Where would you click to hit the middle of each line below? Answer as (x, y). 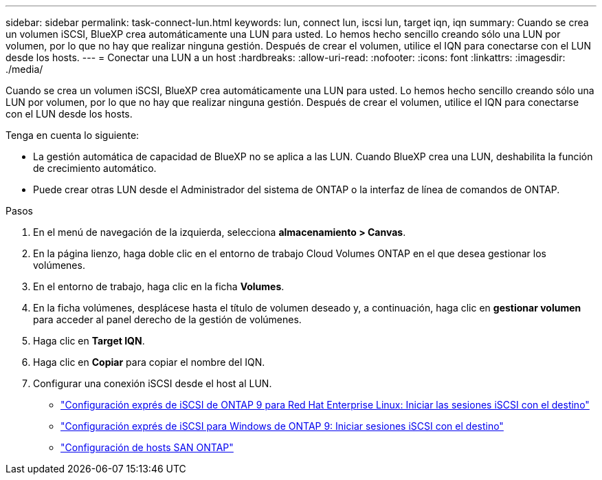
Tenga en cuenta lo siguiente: (73, 135)
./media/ (24, 69)
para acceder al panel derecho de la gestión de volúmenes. (167, 319)
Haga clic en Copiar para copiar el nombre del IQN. (149, 362)
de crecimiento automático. (95, 168)
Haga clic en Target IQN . (89, 341)
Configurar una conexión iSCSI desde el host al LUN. (153, 383)
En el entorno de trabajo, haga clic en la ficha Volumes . (159, 286)
